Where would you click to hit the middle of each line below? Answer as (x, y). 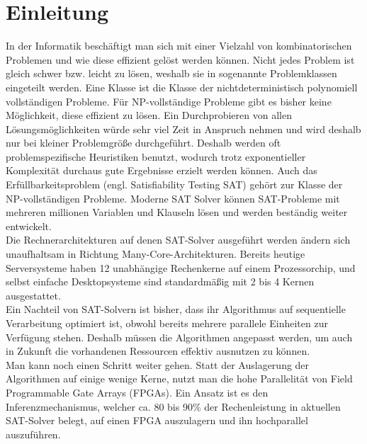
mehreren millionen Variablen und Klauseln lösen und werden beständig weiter (177, 212)
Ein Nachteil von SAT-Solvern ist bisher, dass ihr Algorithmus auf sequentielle (176, 309)
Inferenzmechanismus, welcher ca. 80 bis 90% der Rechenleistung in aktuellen (173, 406)
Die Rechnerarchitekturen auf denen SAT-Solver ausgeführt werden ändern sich (178, 240)
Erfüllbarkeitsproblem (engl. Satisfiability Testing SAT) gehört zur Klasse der (174, 184)
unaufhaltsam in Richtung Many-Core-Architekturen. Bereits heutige (156, 254)
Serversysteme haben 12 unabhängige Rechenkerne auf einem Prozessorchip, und (181, 267)
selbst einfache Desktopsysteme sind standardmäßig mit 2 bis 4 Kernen (160, 281)
